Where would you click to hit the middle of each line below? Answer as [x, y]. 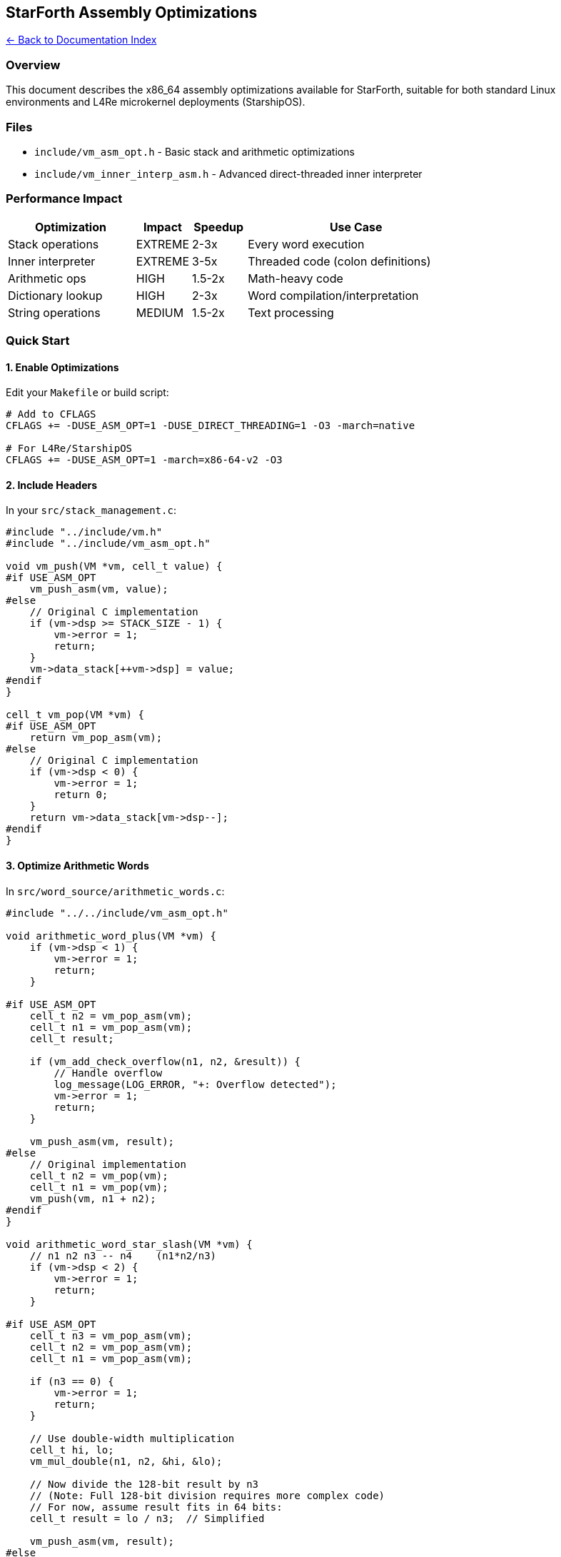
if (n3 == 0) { [72, 1381]
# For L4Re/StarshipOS [69, 449]
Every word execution [306, 244]
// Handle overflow [108, 1073]
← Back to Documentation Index [81, 40]
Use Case [356, 227]
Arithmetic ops [47, 278]
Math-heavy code [295, 278]
